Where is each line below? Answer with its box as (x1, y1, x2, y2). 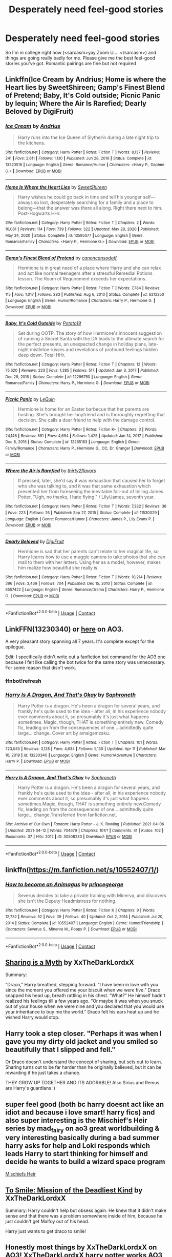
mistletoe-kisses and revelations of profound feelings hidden (30, 346, 158, 352)
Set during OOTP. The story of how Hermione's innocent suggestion (17, 330, 162, 336)
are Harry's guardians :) (5, 1085, 55, 1091)
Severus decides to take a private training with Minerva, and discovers (17, 893, 166, 899)
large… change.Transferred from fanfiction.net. (17, 812, 117, 818)
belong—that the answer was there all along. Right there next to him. (17, 205, 163, 211)
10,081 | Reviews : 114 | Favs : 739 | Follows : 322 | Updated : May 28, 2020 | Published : (5, 227, 159, 232)
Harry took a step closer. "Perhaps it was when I (5, 1029, 162, 1038)
